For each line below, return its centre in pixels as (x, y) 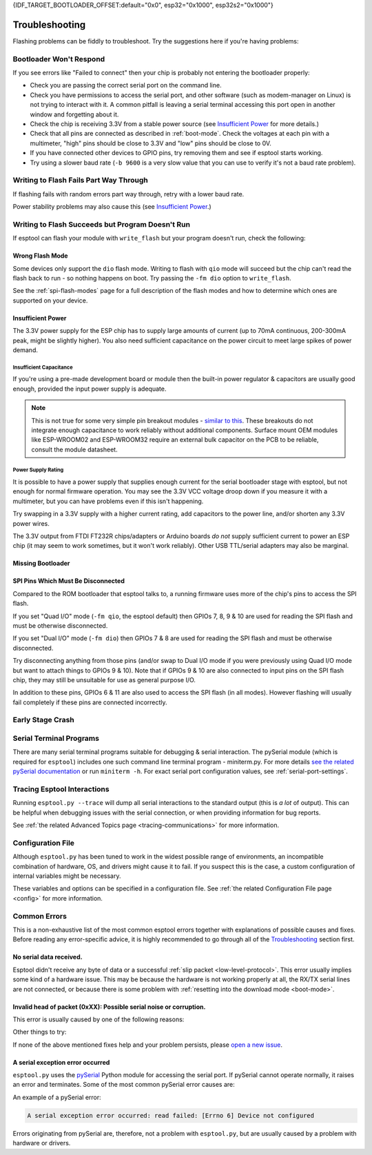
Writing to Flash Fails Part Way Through (80, 181)
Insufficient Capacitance (43, 367)
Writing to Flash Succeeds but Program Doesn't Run (102, 224)
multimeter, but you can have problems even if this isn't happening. (108, 501)
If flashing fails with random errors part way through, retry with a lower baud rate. (128, 194)
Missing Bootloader (41, 563)
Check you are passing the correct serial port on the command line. (126, 85)
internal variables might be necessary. (67, 876)
